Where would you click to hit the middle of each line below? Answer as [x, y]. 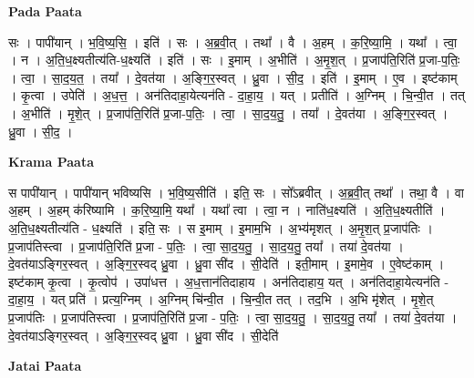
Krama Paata [51, 162]
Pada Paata [45, 11]
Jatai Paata [45, 366]
